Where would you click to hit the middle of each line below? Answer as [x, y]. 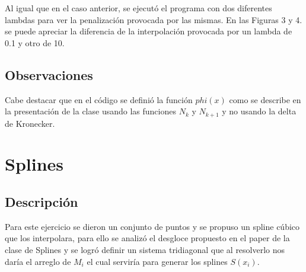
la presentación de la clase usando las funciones [90, 111]
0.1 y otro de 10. [35, 42]
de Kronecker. [30, 123]
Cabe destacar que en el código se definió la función [99, 99]
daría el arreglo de [38, 261]
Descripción [42, 201]
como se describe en [265, 99]
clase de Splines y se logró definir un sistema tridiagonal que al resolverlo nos [145, 249]
